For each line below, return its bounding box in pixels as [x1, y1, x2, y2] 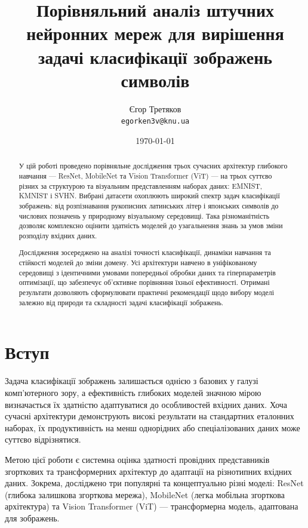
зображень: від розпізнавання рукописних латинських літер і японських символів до [19, 200, 279, 210]
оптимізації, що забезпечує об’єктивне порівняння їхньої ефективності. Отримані [19, 277, 270, 287]
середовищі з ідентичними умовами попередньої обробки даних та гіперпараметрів [19, 267, 276, 277]
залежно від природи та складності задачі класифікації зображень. [19, 297, 224, 307]
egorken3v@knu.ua [121, 117, 190, 126]
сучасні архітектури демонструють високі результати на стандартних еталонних [5, 410, 294, 422]
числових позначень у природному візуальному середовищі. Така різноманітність [19, 210, 270, 220]
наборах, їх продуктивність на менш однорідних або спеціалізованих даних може [5, 421, 300, 434]
